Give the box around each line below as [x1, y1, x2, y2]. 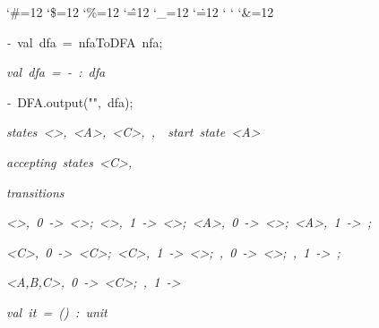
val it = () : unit [6, 302, 108, 321]
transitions [6, 182, 65, 201]
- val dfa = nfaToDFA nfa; [6, 32, 163, 51]
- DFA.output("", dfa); [6, 92, 134, 111]
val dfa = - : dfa [6, 63, 106, 81]
